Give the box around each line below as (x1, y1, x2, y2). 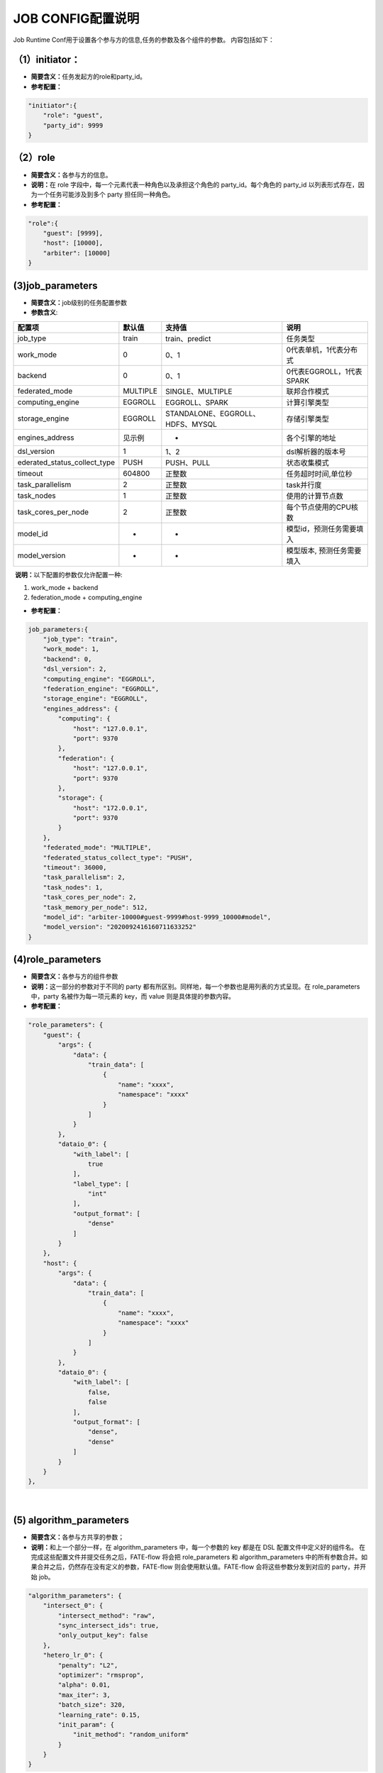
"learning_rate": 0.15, (57, 1711, 141, 1719)
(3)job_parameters (13, 279, 98, 291)
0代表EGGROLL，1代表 (286, 366, 362, 376)
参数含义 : (30, 309, 58, 317)
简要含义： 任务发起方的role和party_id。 (30, 72, 147, 81)
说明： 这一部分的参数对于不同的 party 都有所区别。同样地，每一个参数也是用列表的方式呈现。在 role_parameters (30, 982, 360, 991)
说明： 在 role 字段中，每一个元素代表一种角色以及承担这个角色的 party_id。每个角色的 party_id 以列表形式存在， (30, 180, 358, 189)
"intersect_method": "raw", (57, 1611, 156, 1620)
